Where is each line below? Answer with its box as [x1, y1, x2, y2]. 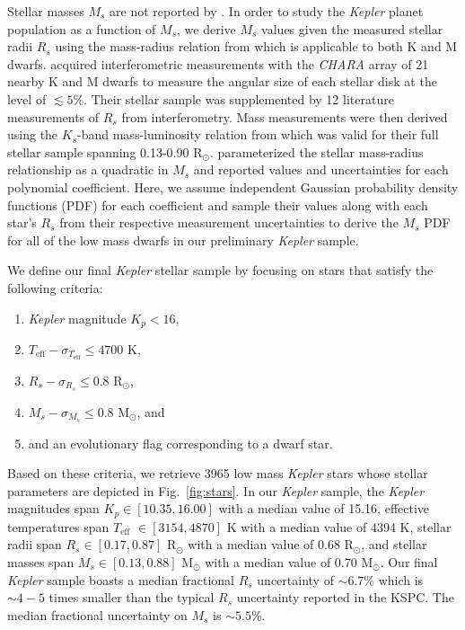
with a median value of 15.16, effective [218, 499, 430, 518]
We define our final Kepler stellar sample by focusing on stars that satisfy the [7, 261, 434, 280]
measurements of [7, 107, 100, 126]
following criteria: [7, 278, 103, 297]
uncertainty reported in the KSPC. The [236, 588, 454, 607]
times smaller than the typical [48, 588, 215, 607]
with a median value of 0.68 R [188, 535, 354, 554]
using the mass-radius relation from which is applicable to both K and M [55, 37, 458, 56]
